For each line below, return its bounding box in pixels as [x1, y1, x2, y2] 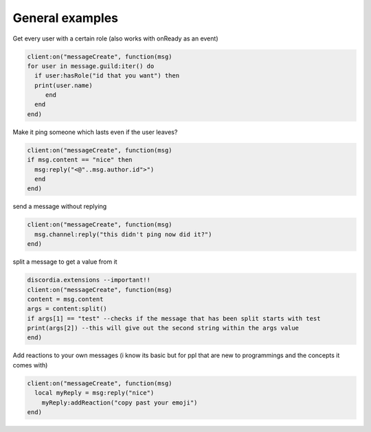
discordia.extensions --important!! [27, 276, 151, 284]
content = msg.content [27, 295, 104, 303]
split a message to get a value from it [12, 258, 117, 266]
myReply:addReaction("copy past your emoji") [41, 398, 198, 407]
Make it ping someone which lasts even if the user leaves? [12, 128, 178, 136]
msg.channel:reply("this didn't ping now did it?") [34, 230, 212, 238]
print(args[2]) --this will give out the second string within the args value [27, 324, 299, 332]
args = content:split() [27, 305, 108, 312]
